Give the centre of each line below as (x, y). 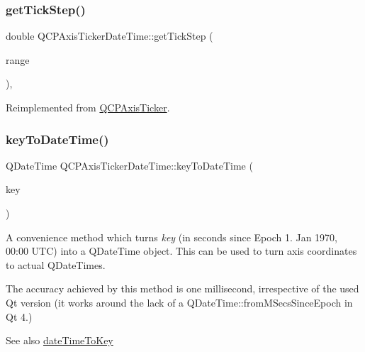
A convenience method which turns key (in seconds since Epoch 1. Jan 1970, (172, 237)
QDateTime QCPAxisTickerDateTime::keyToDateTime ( (129, 165)
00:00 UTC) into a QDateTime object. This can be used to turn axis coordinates (181, 251)
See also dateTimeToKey (60, 340)
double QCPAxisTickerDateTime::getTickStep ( (109, 36)
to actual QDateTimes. (56, 264)
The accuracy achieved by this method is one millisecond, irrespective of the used (182, 288)
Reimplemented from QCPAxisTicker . (88, 107)
